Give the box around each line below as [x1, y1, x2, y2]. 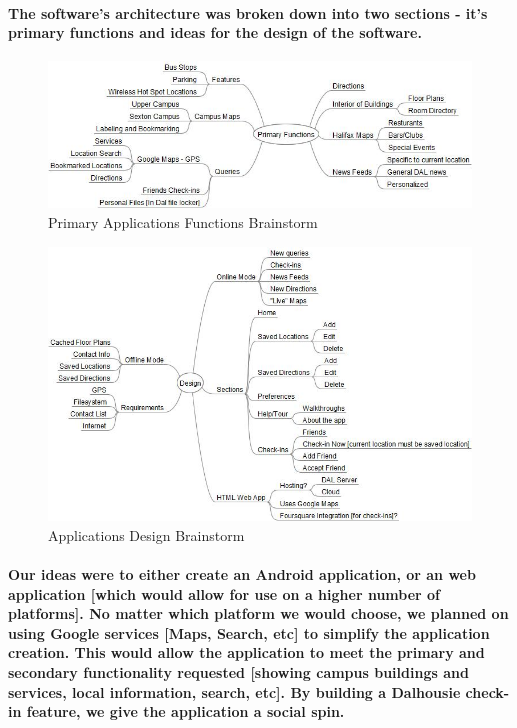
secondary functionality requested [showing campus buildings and [8, 662, 469, 682]
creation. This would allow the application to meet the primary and [8, 642, 485, 663]
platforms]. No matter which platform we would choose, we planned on [8, 603, 509, 624]
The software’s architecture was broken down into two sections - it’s [8, 2, 488, 23]
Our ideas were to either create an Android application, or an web [8, 564, 476, 585]
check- [465, 681, 510, 702]
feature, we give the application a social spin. [26, 701, 345, 722]
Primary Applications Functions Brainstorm [48, 211, 318, 232]
